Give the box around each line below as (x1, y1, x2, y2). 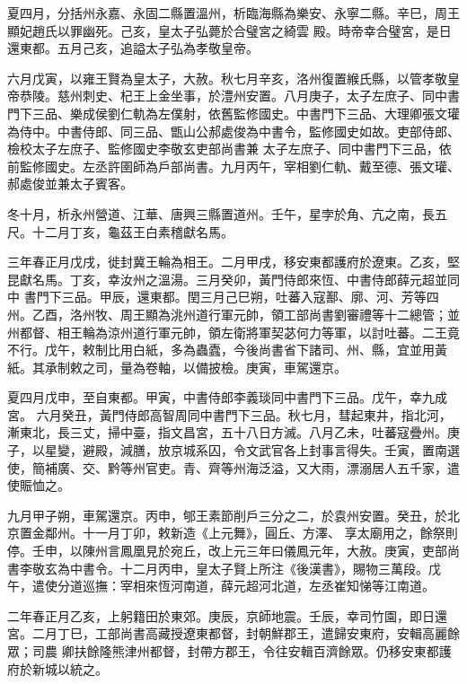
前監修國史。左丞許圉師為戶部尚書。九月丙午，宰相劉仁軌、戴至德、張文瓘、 (7, 156, 460, 175)
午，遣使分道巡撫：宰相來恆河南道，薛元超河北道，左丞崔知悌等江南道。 (7, 576, 435, 595)
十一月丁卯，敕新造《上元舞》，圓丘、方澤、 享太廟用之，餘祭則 (82, 523, 458, 542)
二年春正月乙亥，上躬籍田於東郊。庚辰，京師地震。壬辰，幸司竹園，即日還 (7, 606, 447, 625)
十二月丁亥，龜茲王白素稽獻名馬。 (31, 222, 233, 241)
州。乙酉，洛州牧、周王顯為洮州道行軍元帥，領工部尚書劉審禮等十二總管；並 (7, 304, 460, 323)
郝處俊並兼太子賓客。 (7, 174, 133, 193)
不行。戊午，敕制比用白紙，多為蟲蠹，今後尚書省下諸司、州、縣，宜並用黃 (7, 340, 447, 359)
